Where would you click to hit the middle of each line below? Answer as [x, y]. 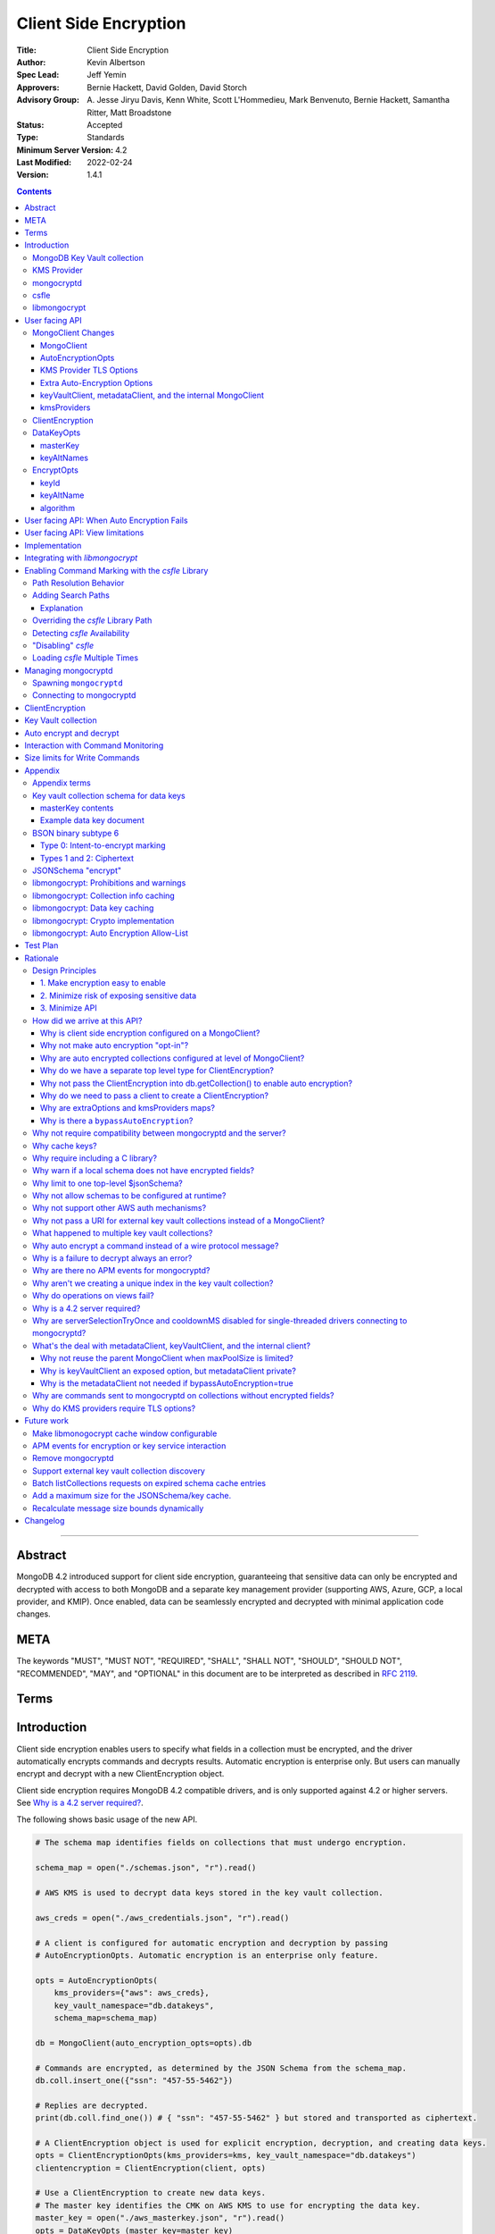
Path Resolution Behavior [78, 583]
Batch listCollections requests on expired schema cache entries [149, 1483]
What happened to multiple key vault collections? [123, 1233]
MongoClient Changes [74, 333]
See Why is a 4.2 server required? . [80, 1803]
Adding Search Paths [71, 595]
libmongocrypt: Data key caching [93, 908]
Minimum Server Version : [65, 150]
